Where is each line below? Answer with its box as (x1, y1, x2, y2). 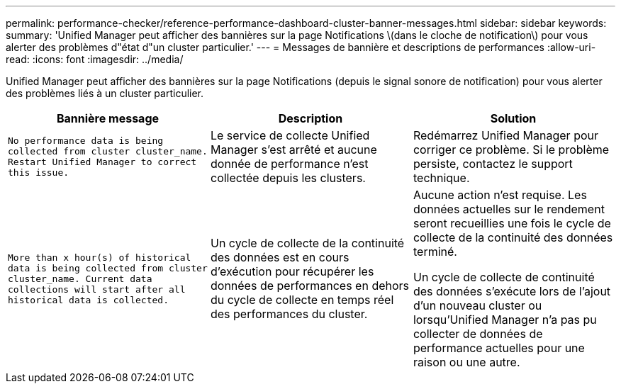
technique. (413, 171, 470, 185)
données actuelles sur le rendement (413, 202, 605, 216)
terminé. (413, 244, 457, 259)
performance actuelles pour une (413, 341, 585, 355)
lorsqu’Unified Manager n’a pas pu (413, 312, 597, 327)
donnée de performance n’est (210, 157, 369, 171)
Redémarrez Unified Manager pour (413, 128, 599, 142)
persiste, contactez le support (413, 157, 573, 171)
